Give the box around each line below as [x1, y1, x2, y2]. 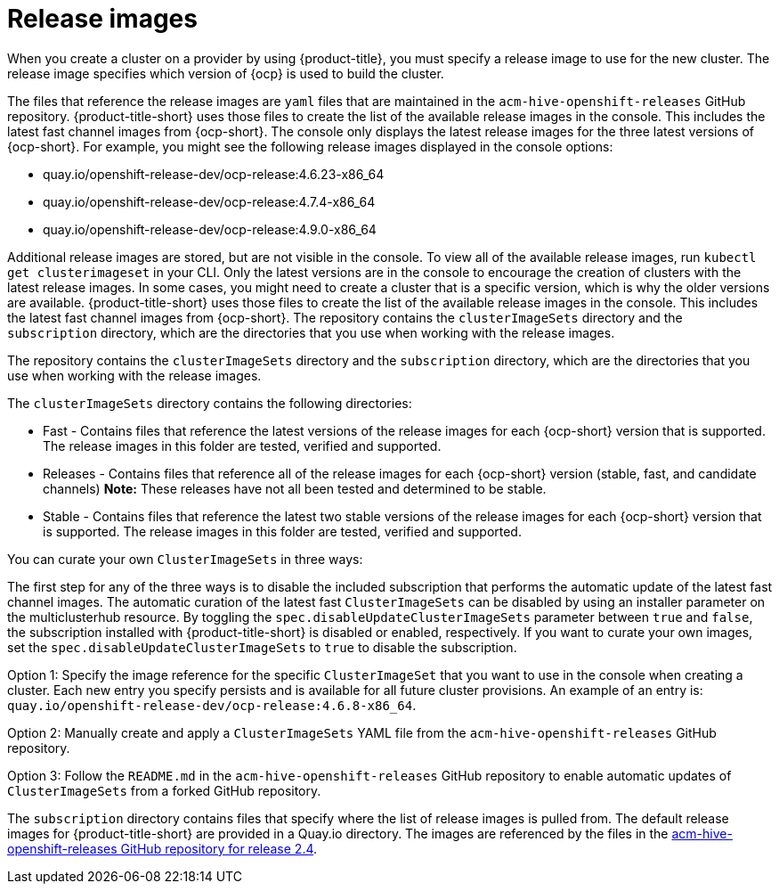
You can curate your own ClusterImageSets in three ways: [7, 551, 363, 567]
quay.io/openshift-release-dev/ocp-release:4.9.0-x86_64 [43, 221, 377, 237]
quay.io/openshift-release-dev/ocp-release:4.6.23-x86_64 [43, 166, 385, 182]
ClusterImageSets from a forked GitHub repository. [7, 782, 321, 798]
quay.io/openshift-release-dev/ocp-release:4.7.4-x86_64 [43, 193, 376, 209]
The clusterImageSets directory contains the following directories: [7, 395, 412, 411]
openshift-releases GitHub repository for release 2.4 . [7, 840, 318, 856]
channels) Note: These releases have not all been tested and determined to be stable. [43, 480, 547, 496]
